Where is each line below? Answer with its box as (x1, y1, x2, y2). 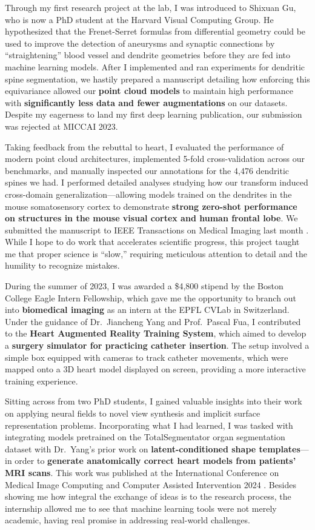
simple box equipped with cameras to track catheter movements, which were (5, 351, 288, 363)
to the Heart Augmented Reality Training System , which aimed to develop (5, 327, 307, 340)
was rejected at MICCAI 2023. (5, 119, 118, 132)
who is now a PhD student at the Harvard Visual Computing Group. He (5, 13, 274, 25)
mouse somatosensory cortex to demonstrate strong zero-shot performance (5, 200, 297, 212)
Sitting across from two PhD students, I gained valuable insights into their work (5, 395, 302, 408)
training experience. (5, 374, 78, 387)
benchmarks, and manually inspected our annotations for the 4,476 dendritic (5, 164, 290, 176)
